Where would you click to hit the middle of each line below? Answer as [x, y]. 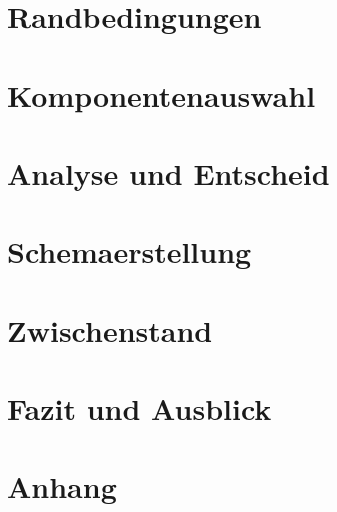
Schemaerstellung [129, 251]
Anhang [62, 486]
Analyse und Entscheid [168, 172]
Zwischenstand [110, 329]
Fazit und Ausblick [139, 408]
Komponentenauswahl [161, 94]
